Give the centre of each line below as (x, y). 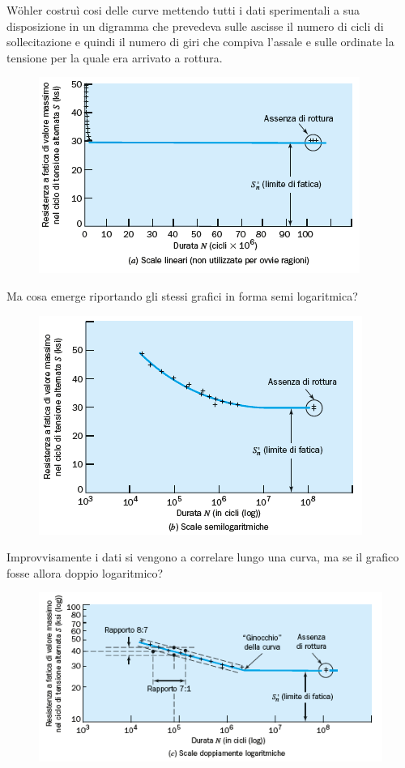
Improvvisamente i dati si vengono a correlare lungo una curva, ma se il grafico (203, 557)
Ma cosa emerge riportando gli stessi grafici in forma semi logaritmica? (182, 295)
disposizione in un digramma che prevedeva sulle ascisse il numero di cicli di (195, 26)
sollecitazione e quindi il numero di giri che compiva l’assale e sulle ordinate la (200, 42)
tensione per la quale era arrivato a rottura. (115, 57)
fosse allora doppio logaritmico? (85, 572)
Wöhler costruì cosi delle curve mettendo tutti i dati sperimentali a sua (183, 10)
